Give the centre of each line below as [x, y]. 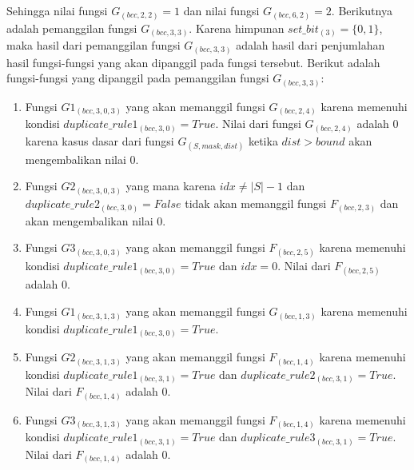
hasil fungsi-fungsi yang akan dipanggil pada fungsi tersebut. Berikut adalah [193, 62]
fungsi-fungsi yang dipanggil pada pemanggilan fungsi [138, 78]
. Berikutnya [362, 10]
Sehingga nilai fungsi [57, 10]
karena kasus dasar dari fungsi [100, 140]
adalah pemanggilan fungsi [72, 28]
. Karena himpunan [237, 28]
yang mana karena [171, 186]
